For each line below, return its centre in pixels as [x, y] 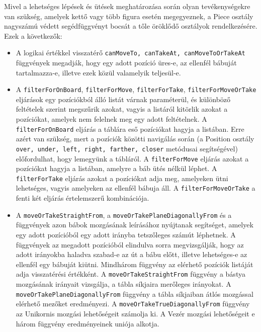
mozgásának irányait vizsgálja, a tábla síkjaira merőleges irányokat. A [123, 284]
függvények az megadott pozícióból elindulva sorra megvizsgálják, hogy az [130, 244]
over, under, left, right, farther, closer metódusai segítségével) [127, 148]
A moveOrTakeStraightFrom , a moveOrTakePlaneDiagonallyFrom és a [124, 215]
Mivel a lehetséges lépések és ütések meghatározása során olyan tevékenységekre [127, 6]
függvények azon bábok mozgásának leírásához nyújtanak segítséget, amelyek [135, 225]
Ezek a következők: [33, 35]
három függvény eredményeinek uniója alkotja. [88, 323]
